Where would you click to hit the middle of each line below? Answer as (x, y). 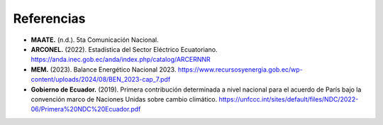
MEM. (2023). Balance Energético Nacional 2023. (104, 69)
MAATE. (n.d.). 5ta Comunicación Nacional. (95, 40)
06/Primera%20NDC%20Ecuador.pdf (86, 109)
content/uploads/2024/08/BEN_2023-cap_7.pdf (101, 80)
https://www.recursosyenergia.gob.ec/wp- (240, 69)
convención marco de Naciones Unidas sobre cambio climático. (124, 99)
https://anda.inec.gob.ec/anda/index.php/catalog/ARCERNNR (121, 60)
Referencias (49, 18)
